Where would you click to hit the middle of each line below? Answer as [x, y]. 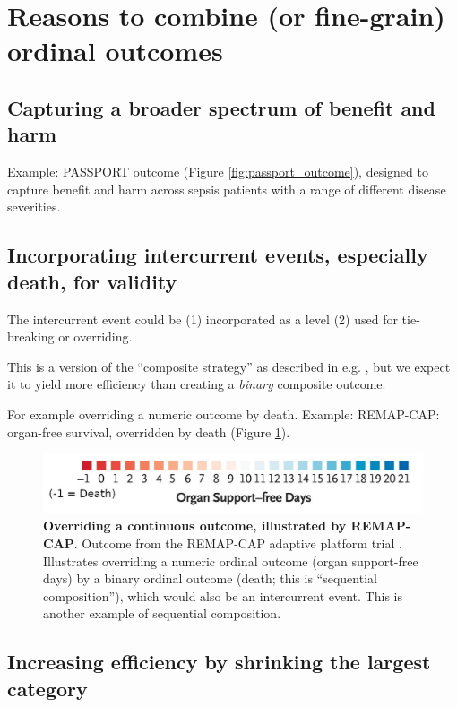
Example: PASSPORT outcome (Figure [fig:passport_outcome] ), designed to [218, 172]
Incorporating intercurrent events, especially [218, 255]
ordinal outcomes [115, 51]
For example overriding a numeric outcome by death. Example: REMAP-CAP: [224, 414]
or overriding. [95, 336]
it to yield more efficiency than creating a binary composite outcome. [197, 384]
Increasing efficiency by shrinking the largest [219, 662]
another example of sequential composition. [162, 613]
